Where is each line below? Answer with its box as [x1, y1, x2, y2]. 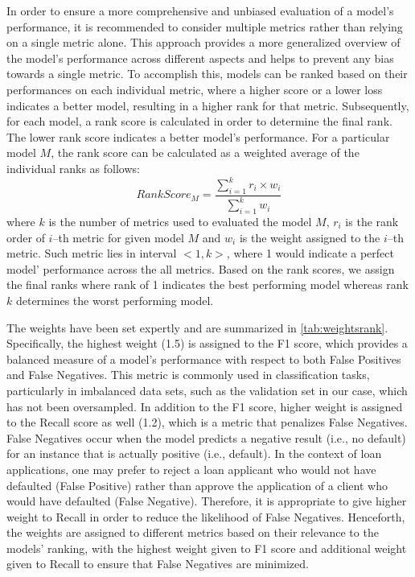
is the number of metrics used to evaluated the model [48, 213, 312, 229]
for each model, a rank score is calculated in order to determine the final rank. [6, 113, 392, 130]
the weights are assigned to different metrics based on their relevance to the [6, 524, 379, 541]
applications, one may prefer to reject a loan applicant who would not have [6, 460, 376, 477]
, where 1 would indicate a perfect [226, 245, 394, 262]
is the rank [345, 213, 399, 229]
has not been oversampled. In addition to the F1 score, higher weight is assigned [6, 398, 403, 414]
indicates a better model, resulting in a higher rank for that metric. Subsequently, [6, 97, 409, 113]
